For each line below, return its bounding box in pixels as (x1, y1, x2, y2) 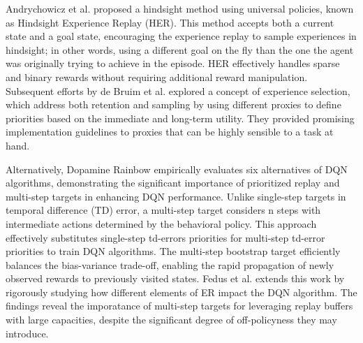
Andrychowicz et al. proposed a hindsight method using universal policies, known (6, 1, 354, 15)
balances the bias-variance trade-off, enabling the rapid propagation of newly (6, 257, 334, 272)
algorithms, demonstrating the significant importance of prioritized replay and (6, 175, 340, 190)
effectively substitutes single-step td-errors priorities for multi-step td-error (6, 230, 325, 245)
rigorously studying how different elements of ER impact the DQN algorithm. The (6, 284, 357, 299)
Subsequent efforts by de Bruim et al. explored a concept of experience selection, (6, 83, 350, 98)
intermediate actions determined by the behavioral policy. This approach (6, 216, 317, 231)
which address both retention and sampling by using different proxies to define (6, 97, 341, 112)
